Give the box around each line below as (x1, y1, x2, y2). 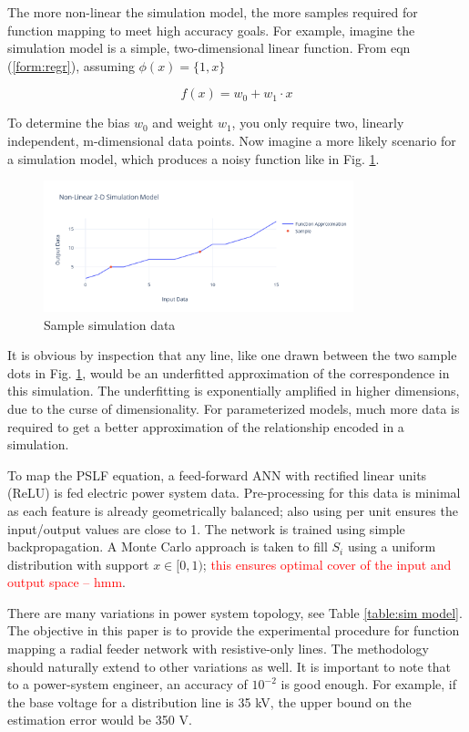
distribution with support (7, 554, 149, 573)
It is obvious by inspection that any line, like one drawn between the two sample (7, 345, 457, 365)
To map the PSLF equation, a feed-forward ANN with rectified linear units (7, 465, 427, 484)
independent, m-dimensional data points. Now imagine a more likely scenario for (7, 130, 456, 149)
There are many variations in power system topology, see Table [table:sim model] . (7, 603, 463, 622)
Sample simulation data (44, 314, 176, 334)
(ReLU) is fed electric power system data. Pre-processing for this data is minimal (7, 483, 461, 502)
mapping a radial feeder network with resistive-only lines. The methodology (7, 639, 429, 658)
